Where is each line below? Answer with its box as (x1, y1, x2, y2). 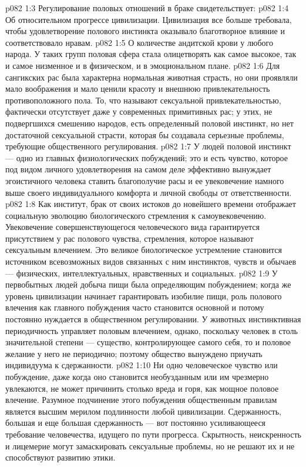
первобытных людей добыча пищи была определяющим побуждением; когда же (5, 278, 291, 291)
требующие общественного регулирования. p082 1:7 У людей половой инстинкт (5, 140, 291, 152)
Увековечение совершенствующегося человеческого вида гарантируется (5, 221, 260, 233)
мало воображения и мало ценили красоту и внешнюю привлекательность (5, 82, 270, 95)
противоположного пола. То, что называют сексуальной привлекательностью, (5, 94, 281, 106)
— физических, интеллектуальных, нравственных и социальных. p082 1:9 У (5, 266, 278, 279)
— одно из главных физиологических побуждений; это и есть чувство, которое (5, 151, 288, 164)
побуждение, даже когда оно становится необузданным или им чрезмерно (5, 371, 269, 382)
